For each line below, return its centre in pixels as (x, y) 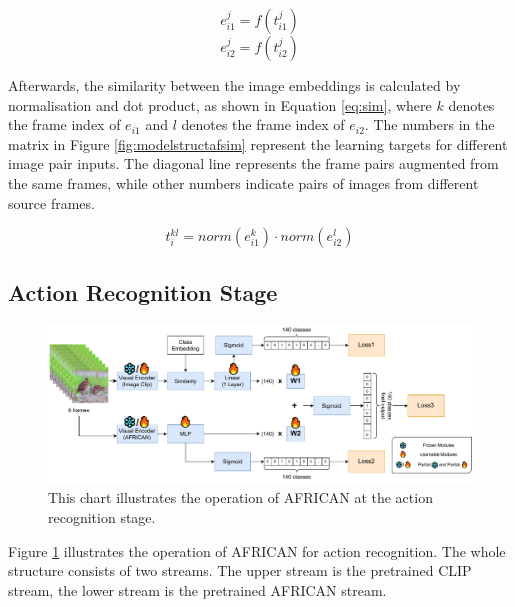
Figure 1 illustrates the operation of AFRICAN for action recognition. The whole (257, 550)
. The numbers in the (429, 124)
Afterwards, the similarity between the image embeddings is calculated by (234, 85)
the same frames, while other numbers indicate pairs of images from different (243, 182)
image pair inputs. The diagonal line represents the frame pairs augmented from (253, 163)
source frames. (51, 202)
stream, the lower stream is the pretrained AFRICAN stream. (197, 589)
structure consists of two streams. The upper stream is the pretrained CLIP (240, 570)
